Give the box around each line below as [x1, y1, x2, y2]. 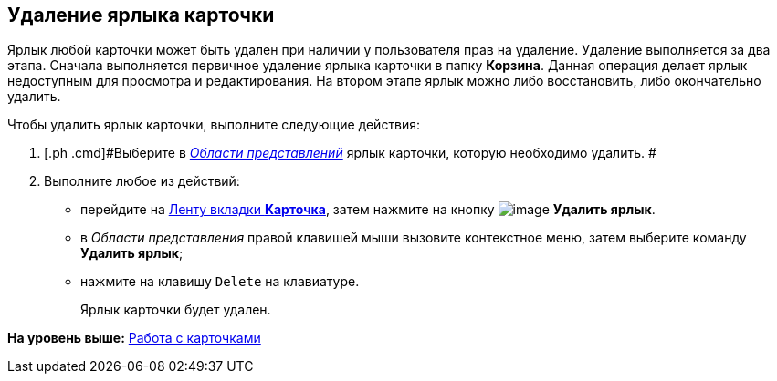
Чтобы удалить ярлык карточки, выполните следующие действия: [7, 117, 421, 133]
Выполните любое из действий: [44, 173, 240, 190]
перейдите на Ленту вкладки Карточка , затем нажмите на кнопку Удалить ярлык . [80, 201, 656, 218]
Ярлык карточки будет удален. [80, 302, 271, 318]
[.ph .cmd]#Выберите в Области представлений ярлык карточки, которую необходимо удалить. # [44, 145, 656, 161]
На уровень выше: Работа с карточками [7, 330, 261, 346]
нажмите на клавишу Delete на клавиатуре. [80, 273, 360, 290]
